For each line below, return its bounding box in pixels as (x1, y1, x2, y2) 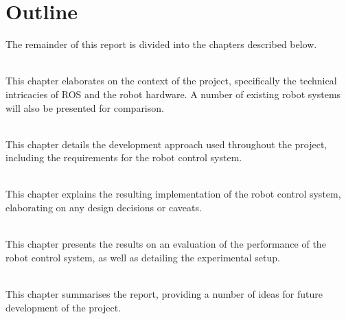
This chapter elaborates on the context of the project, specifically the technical (5, 73, 337, 88)
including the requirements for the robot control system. (5, 150, 242, 165)
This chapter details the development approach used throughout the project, (5, 137, 327, 151)
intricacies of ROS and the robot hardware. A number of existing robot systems (5, 86, 341, 101)
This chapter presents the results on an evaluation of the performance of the (5, 237, 326, 251)
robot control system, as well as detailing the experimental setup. (5, 250, 280, 264)
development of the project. (5, 300, 122, 314)
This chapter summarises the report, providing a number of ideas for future (5, 287, 323, 301)
